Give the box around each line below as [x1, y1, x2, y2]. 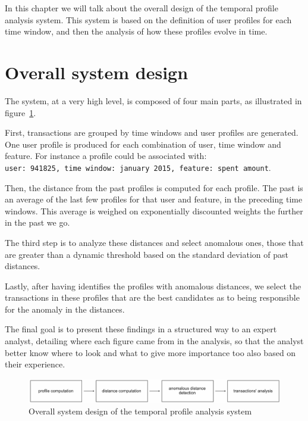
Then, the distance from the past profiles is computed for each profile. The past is [5, 181, 303, 194]
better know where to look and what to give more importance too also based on [5, 346, 296, 358]
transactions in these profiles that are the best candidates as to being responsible [5, 291, 300, 304]
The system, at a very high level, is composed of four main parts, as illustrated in [5, 94, 302, 107]
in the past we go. [5, 216, 70, 229]
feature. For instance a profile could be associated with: [5, 149, 207, 162]
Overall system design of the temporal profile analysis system [29, 405, 252, 417]
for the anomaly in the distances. [5, 303, 125, 315]
